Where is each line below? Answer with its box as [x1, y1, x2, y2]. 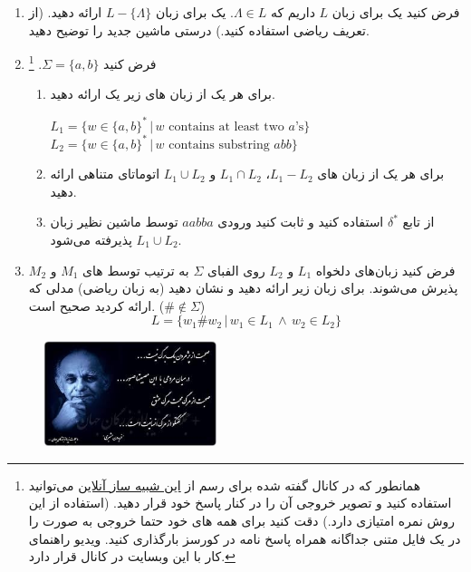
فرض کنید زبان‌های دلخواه [315, 260, 456, 279]
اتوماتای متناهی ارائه [50, 164, 160, 183]
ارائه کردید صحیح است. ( [28, 296, 165, 315]
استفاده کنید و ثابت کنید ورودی [217, 212, 384, 231]
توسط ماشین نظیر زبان [50, 212, 178, 231]
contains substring [168, 138, 270, 151]
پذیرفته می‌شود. [50, 230, 182, 248]
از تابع [402, 212, 435, 231]
